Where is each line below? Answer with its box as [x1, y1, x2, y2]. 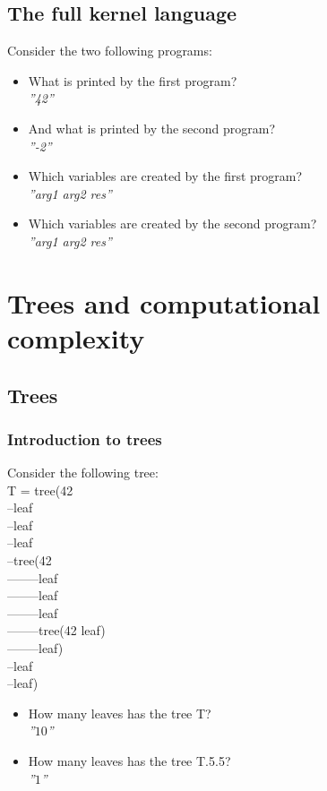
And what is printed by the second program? [28, 118, 276, 137]
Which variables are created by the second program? [28, 214, 317, 233]
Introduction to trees [7, 427, 162, 450]
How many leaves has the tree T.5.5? [28, 752, 231, 770]
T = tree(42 [7, 480, 73, 499]
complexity [7, 319, 145, 356]
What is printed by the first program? [28, 71, 237, 90]
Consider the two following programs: [7, 41, 212, 60]
